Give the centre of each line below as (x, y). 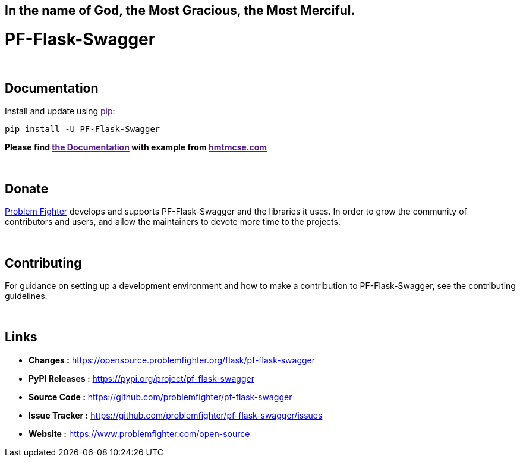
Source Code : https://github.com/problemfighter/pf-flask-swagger (160, 397)
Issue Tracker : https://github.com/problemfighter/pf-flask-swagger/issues (176, 415)
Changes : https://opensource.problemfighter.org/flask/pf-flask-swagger (172, 360)
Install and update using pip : (60, 111)
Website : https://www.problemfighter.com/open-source (139, 433)
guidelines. (26, 296)
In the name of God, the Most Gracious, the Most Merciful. (180, 10)
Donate (27, 188)
